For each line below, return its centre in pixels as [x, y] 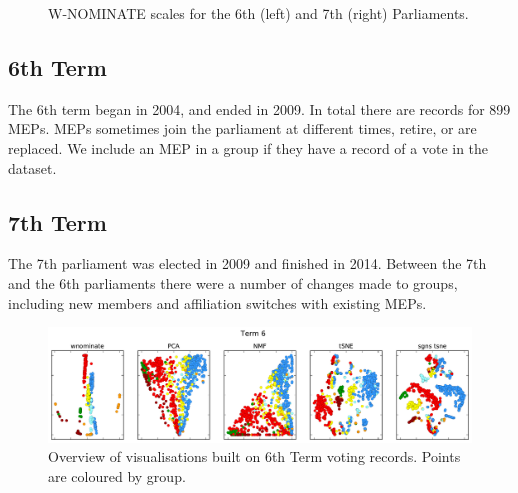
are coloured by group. [117, 475]
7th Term [57, 221]
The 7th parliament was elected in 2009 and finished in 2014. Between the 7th [247, 263]
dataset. [32, 167]
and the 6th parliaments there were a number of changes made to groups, [233, 282]
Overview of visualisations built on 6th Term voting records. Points [254, 456]
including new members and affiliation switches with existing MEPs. [217, 302]
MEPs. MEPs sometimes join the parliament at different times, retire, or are [242, 128]
